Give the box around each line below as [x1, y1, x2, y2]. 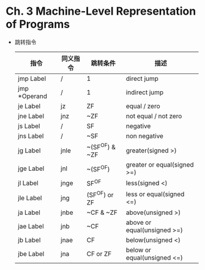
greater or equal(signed [125, 160, 194, 169]
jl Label [17, 179, 39, 187]
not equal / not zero [125, 111, 182, 120]
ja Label [17, 208, 40, 217]
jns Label [17, 132, 44, 140]
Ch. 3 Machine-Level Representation [6, 4, 196, 18]
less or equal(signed [125, 190, 185, 198]
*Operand [17, 92, 47, 100]
